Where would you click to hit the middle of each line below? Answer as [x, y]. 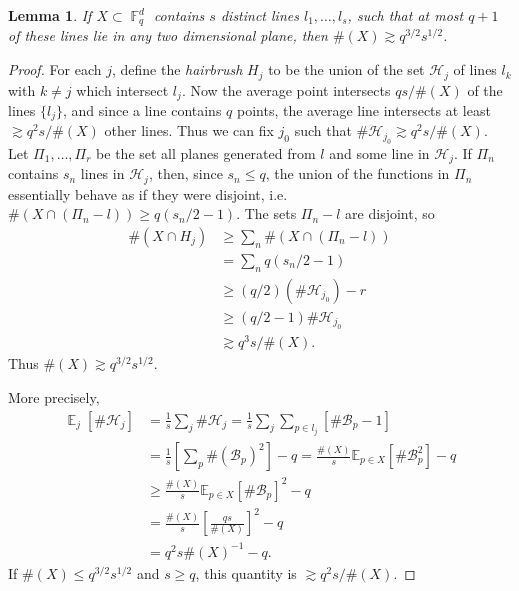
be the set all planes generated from [206, 152]
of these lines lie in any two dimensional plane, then [168, 35]
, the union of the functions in [357, 173]
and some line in [379, 152]
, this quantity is [246, 572]
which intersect [122, 89]
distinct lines [259, 15]
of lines [475, 69]
